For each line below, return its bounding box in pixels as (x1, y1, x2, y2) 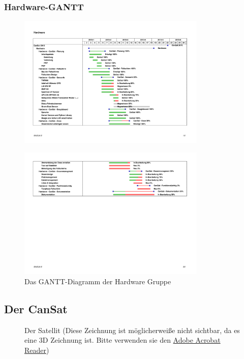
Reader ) (24, 345, 49, 355)
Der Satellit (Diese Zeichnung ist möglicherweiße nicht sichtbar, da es (24, 324, 240, 335)
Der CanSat (4, 301, 68, 317)
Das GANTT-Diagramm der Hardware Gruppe (24, 276, 171, 287)
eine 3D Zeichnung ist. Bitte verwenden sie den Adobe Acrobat (24, 335, 221, 345)
